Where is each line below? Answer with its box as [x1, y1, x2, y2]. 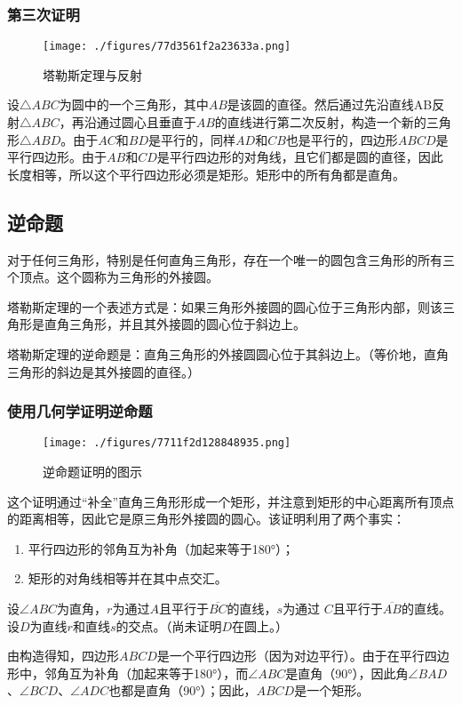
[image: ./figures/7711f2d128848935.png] [43, 437, 291, 450]
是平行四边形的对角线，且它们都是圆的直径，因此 [156, 148, 443, 166]
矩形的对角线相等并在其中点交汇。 [28, 569, 227, 588]
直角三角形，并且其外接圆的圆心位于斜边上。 [44, 315, 306, 333]
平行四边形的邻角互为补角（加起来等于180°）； [28, 539, 295, 557]
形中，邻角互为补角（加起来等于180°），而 [7, 663, 249, 682]
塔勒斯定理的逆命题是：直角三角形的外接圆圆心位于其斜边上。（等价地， [7, 345, 424, 364]
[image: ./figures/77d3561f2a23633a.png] [43, 40, 291, 53]
